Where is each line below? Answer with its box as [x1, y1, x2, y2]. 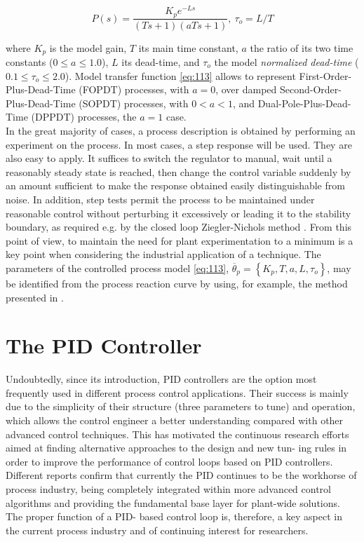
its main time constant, [138, 40, 238, 55]
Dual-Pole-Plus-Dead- [257, 95, 351, 110]
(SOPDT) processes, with [79, 95, 189, 110]
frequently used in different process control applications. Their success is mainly [6, 385, 349, 400]
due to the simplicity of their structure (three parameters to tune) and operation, [6, 399, 356, 414]
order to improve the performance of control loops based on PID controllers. [6, 454, 333, 468]
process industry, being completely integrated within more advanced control [6, 481, 332, 496]
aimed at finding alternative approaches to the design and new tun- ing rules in [6, 440, 347, 455]
